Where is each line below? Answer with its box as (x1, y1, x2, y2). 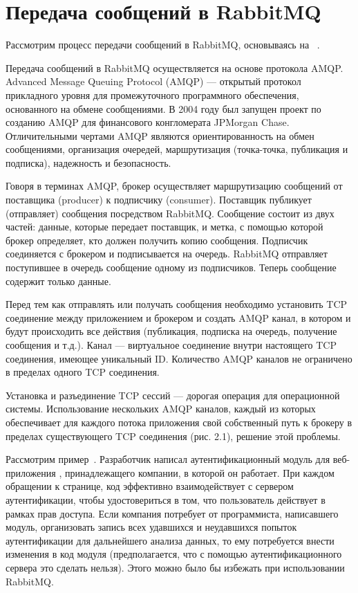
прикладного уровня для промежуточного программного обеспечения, (6, 87, 299, 102)
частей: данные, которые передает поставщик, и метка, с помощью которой (6, 219, 323, 234)
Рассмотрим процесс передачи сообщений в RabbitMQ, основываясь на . (6, 37, 320, 52)
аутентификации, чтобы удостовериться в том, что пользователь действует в (6, 492, 326, 507)
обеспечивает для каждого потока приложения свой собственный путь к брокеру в (6, 414, 352, 429)
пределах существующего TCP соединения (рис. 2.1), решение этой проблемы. (6, 428, 341, 443)
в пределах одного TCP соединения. (6, 365, 160, 379)
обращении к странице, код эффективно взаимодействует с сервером (6, 479, 294, 493)
